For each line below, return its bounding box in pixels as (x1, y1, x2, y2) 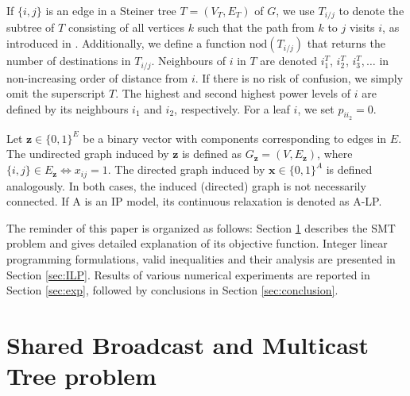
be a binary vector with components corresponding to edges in (83, 129, 387, 146)
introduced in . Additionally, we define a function (6, 35, 246, 52)
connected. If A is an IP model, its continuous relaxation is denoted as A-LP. (6, 193, 382, 210)
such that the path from (197, 19, 315, 36)
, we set (297, 100, 335, 117)
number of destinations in (6, 52, 131, 69)
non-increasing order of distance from (6, 69, 188, 86)
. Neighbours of (151, 52, 226, 69)
